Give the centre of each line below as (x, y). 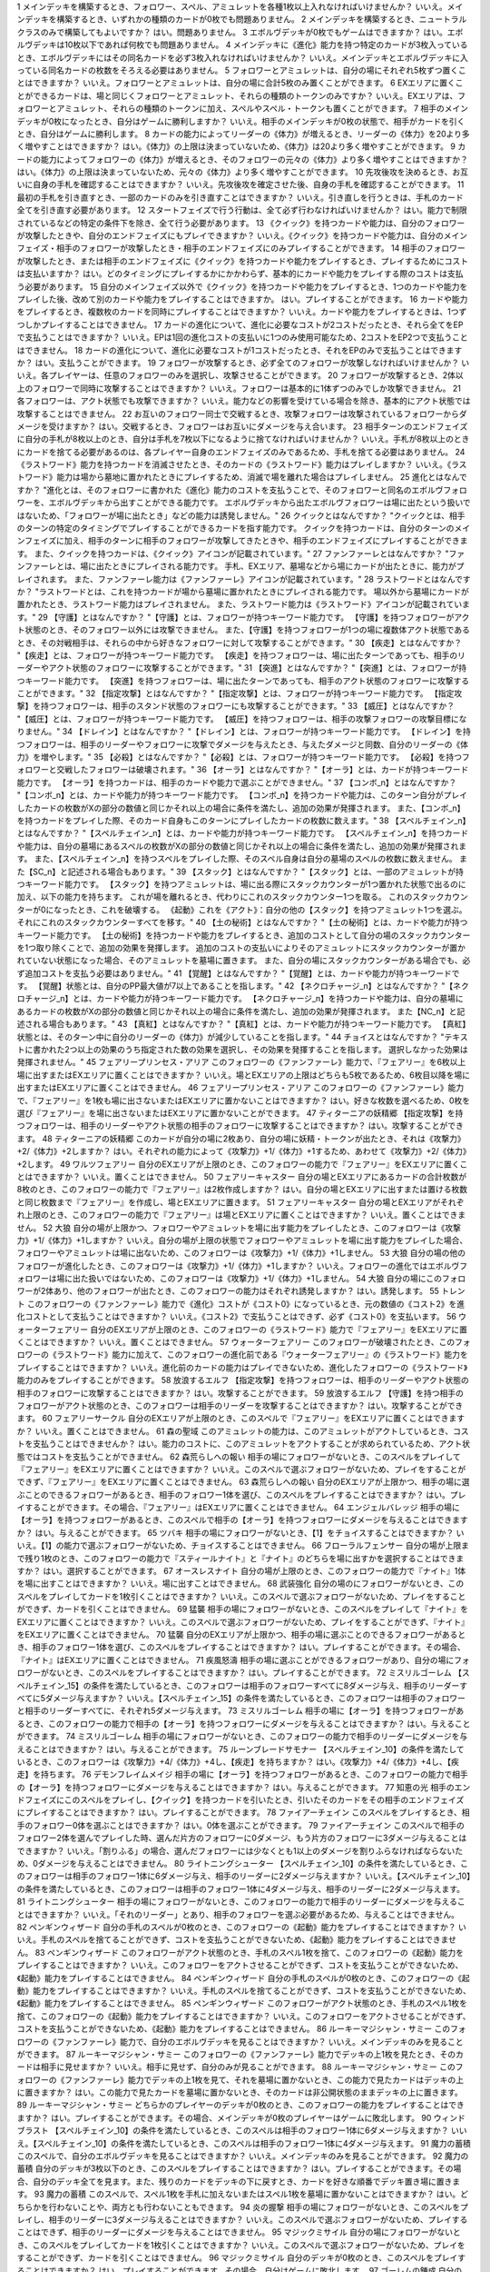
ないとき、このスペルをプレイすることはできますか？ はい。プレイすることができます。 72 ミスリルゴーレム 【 (255, 1673)
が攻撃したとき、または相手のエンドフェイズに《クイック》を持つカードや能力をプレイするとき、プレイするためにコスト (243, 261)
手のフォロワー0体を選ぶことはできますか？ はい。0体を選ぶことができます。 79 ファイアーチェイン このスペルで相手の (240, 1825)
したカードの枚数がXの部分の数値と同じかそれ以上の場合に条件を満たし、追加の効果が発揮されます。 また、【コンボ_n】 (241, 808)
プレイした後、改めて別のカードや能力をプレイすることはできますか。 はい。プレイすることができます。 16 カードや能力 (242, 299)
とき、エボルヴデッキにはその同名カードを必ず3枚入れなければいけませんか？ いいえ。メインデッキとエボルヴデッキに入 (243, 57)
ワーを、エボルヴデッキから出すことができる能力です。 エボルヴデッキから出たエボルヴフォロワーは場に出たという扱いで (244, 503)
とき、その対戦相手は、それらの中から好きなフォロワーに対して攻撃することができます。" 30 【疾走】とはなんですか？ (240, 643)
